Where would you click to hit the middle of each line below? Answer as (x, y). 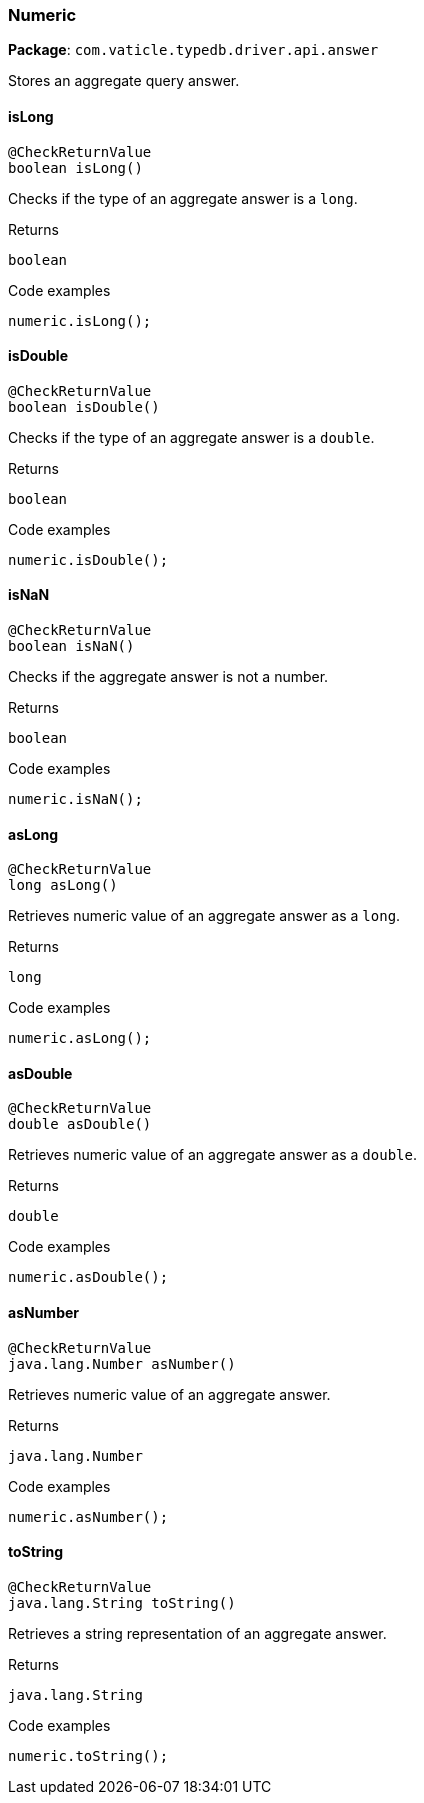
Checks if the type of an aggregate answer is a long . (183, 198)
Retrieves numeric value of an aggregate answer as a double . (212, 1155)
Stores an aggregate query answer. (124, 81)
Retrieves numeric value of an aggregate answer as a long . (204, 916)
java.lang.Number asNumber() (122, 1363)
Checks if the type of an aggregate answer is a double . (191, 437)
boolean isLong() (75, 167)
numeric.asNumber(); (88, 1516)
